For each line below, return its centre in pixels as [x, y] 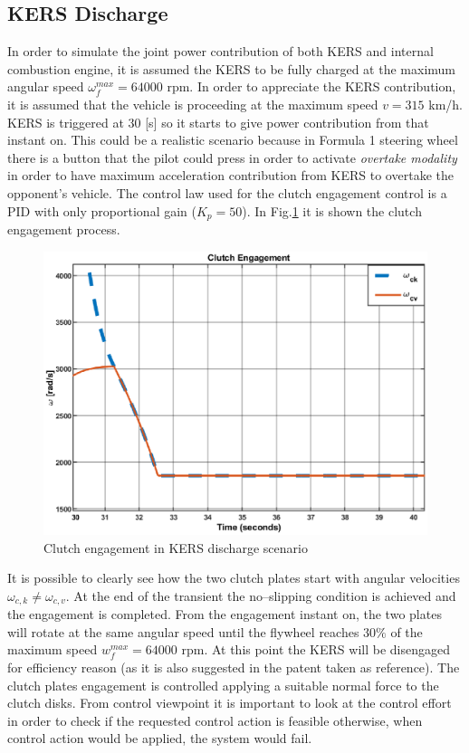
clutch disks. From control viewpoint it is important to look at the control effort [230, 703]
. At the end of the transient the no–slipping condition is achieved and [261, 595]
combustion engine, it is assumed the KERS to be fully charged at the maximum [231, 68]
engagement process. [64, 229]
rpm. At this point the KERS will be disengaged [316, 649]
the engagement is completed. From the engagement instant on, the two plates [225, 614]
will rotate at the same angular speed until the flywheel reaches [183, 631]
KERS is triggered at [66, 122]
